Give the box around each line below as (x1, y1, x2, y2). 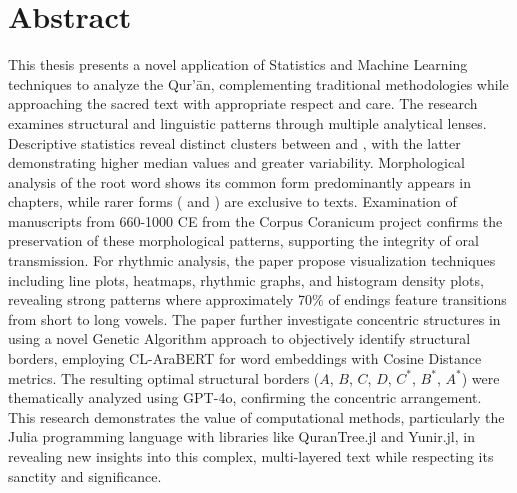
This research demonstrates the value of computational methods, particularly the (8, 406, 505, 427)
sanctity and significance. (8, 465, 162, 486)
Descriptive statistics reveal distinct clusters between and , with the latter (8, 132, 461, 153)
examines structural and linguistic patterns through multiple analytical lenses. (8, 112, 487, 133)
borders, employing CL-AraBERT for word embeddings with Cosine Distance (8, 348, 482, 369)
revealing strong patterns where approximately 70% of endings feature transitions (8, 289, 507, 310)
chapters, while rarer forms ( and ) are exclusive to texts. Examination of (8, 191, 457, 212)
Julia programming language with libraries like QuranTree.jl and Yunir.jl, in (8, 426, 475, 447)
